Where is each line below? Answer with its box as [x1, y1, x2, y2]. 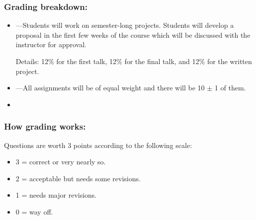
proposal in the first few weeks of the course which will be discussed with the [15, 29, 251, 40]
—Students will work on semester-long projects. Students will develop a [15, 20, 234, 30]
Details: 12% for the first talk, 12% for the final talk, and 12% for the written [15, 56, 252, 66]
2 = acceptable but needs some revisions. [15, 173, 141, 183]
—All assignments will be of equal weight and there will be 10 [15, 82, 205, 93]
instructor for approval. [15, 39, 87, 50]
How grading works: [4, 120, 86, 133]
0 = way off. [15, 206, 53, 217]
